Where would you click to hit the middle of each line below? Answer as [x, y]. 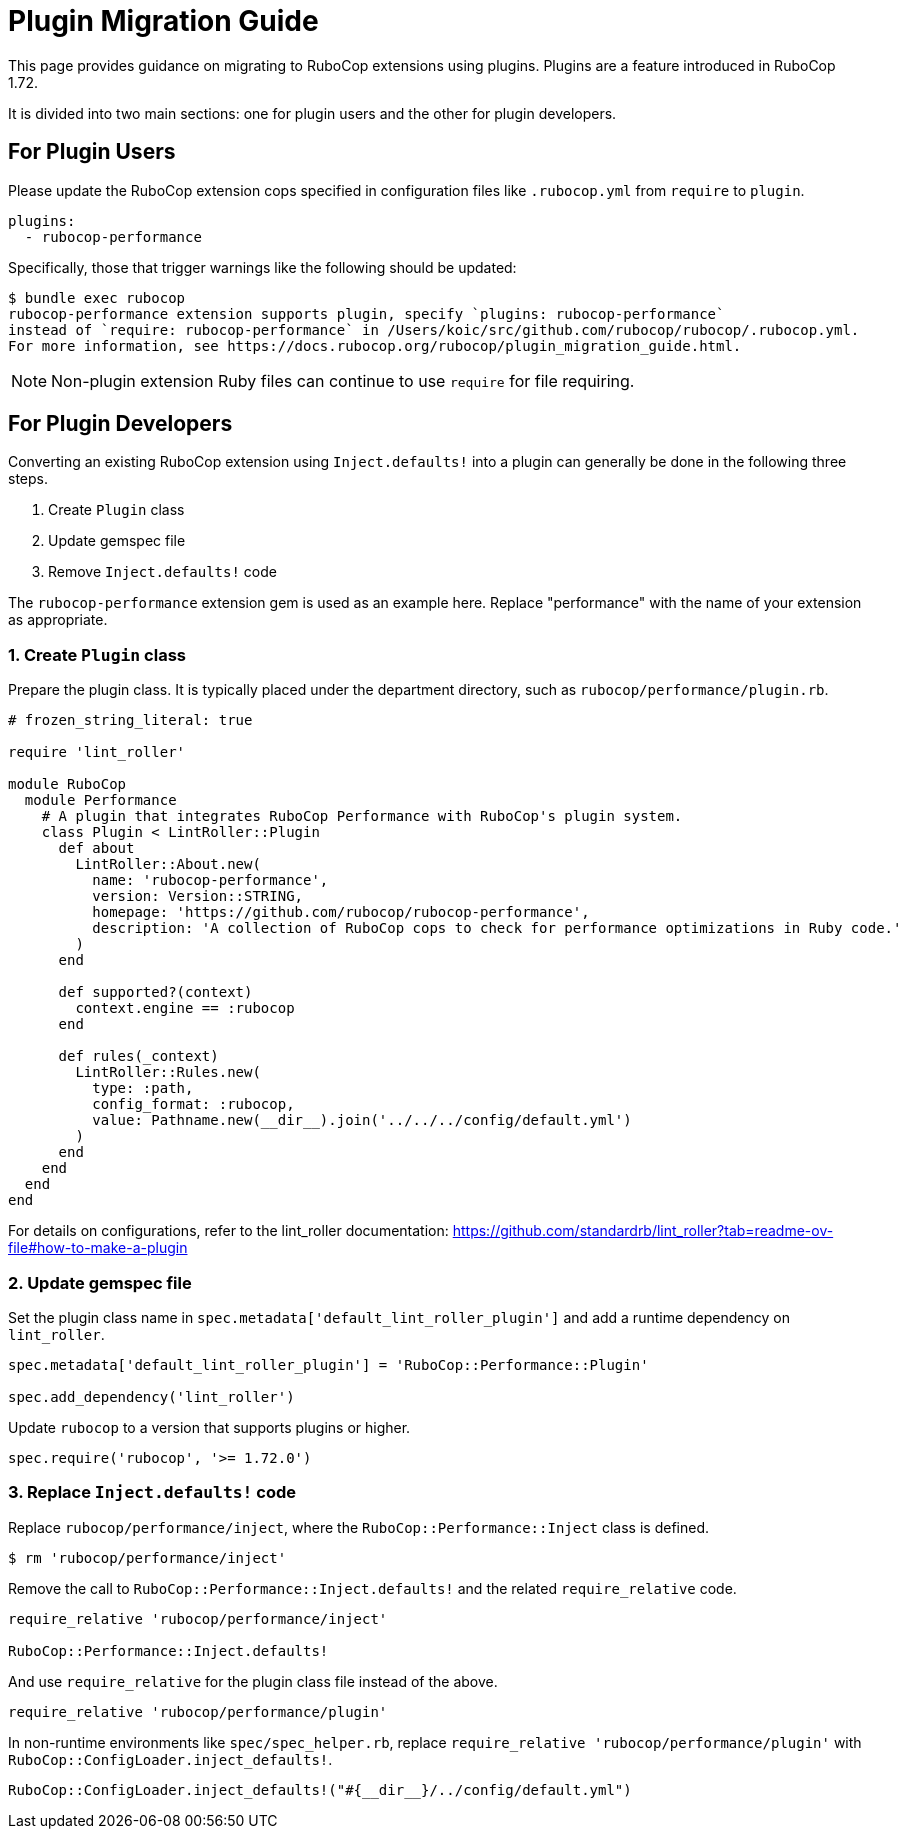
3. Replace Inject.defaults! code [152, 1492]
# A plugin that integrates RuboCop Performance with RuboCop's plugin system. [362, 816]
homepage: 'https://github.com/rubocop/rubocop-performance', [341, 912]
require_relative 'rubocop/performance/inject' [198, 1618]
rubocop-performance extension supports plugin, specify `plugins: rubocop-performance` [366, 313]
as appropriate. [58, 620]
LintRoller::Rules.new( [168, 1072]
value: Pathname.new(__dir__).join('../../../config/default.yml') [362, 1120]
